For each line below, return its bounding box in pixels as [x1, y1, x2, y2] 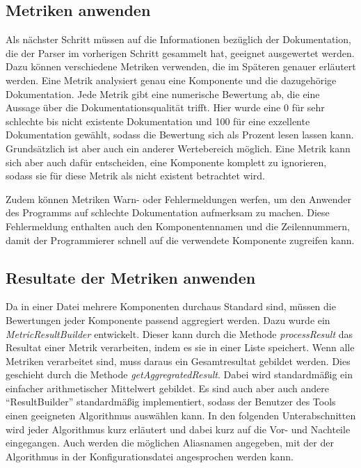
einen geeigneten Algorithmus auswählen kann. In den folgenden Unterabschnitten [6, 408, 356, 423]
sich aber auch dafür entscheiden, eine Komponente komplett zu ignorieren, [6, 154, 327, 169]
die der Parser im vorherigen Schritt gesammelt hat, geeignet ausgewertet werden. [6, 45, 355, 60]
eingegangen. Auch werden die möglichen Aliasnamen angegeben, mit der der [6, 435, 334, 450]
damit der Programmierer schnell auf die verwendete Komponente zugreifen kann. [6, 232, 355, 247]
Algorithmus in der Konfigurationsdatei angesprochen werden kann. [6, 449, 294, 463]
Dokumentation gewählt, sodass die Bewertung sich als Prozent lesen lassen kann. [6, 127, 354, 142]
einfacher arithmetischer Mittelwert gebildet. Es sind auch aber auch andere [6, 380, 329, 395]
